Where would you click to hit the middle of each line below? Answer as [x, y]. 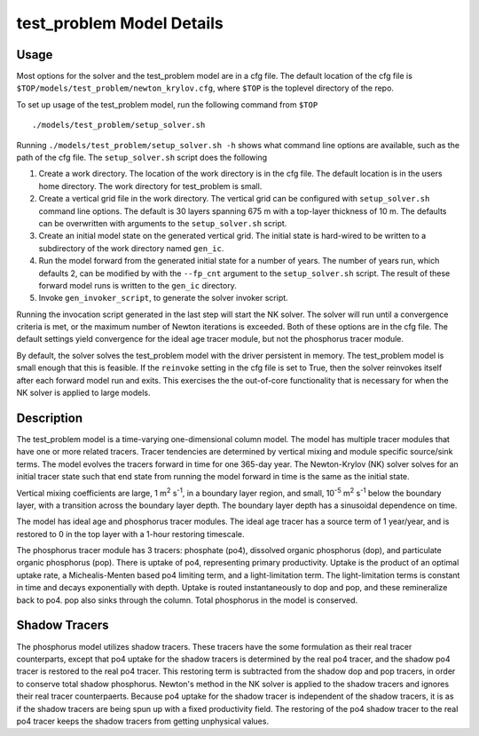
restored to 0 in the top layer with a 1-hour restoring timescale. [130, 534]
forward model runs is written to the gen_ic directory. [137, 285]
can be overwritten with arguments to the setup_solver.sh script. [163, 223]
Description [50, 418]
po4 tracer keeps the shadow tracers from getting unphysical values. [143, 721]
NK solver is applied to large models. [83, 393]
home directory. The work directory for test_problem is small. [150, 186]
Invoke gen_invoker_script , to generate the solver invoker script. [163, 298]
